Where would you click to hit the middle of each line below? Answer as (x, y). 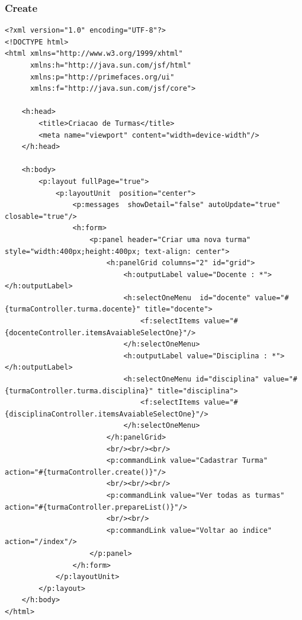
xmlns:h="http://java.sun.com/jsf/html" (110, 65)
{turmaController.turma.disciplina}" (79, 391)
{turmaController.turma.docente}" (73, 309)
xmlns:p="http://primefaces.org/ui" (102, 77)
